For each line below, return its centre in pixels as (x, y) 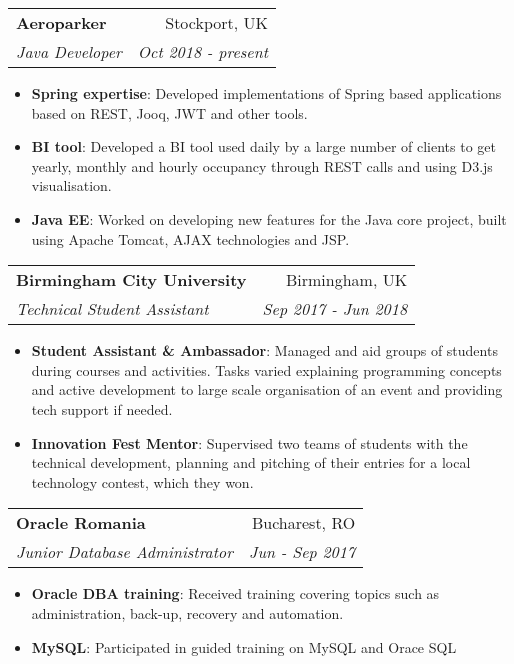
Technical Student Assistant (112, 309)
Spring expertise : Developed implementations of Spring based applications (266, 93)
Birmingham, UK (346, 280)
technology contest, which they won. (142, 481)
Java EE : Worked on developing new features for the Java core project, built (269, 218)
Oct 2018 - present (202, 51)
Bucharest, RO (303, 523)
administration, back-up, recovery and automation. (187, 612)
